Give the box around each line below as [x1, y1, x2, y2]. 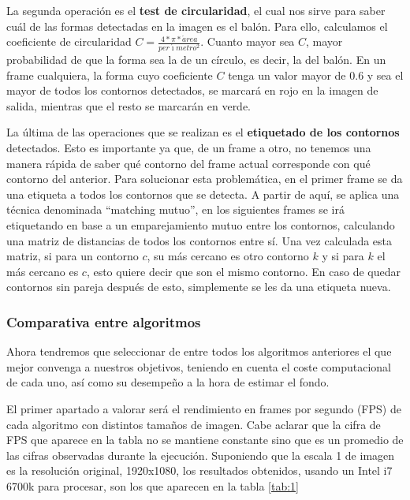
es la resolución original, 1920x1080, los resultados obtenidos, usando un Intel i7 [6, 462, 393, 479]
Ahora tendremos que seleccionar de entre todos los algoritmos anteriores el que [6, 343, 392, 360]
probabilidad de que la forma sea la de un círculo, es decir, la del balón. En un [6, 51, 386, 68]
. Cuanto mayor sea [200, 33, 295, 50]
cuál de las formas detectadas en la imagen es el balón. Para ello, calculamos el [6, 17, 388, 34]
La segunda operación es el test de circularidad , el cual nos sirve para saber [6, 2, 386, 18]
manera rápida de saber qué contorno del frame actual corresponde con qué [6, 155, 371, 171]
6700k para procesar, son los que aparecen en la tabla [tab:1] [6, 477, 299, 494]
